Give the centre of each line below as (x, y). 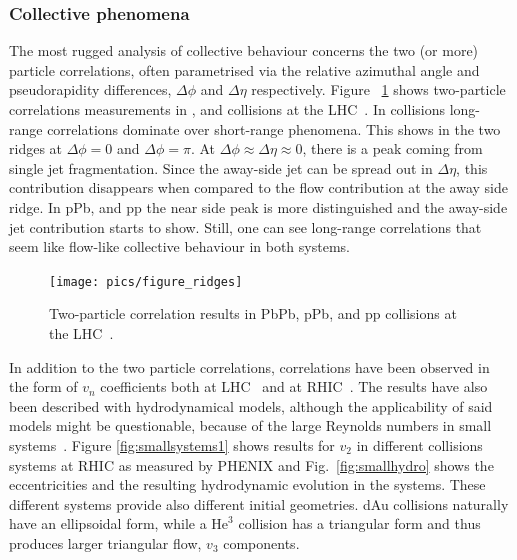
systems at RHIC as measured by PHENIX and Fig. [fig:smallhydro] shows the (251, 464)
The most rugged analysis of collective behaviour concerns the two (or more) (244, 50)
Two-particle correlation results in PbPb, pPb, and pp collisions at (253, 313)
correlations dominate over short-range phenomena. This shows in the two (274, 128)
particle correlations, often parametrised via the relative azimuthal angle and (244, 69)
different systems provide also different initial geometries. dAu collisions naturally (259, 503)
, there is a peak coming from (392, 148)
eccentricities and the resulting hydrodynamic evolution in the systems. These (247, 484)
